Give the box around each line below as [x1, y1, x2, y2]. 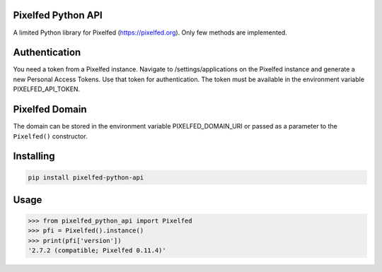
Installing [13, 150, 56, 162]
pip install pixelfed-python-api [28, 173, 144, 182]
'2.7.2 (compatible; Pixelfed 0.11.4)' [28, 247, 166, 254]
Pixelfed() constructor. [13, 131, 88, 141]
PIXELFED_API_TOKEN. [13, 85, 81, 93]
